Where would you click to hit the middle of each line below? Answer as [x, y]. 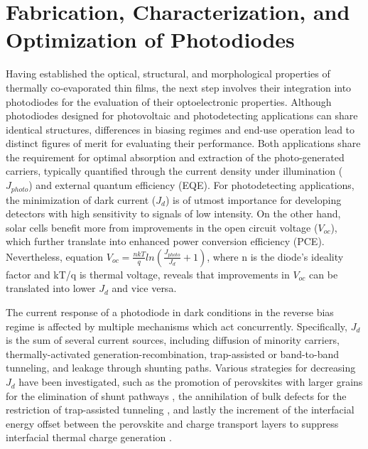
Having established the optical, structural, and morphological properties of [168, 74]
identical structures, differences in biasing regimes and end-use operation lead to [180, 129]
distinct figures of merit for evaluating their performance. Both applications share [183, 143]
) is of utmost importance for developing [253, 199]
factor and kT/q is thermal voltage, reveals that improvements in [148, 274]
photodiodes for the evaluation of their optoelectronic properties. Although [169, 101]
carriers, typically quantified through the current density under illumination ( [174, 171]
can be [324, 274]
